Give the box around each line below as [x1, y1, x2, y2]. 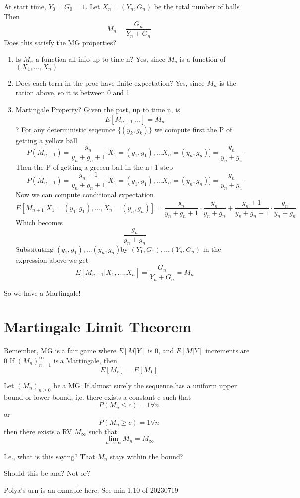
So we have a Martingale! [4, 287, 81, 298]
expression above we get [15, 254, 89, 265]
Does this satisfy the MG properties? [4, 37, 116, 47]
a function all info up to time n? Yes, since [35, 54, 166, 64]
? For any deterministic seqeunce [15, 124, 116, 134]
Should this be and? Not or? [4, 468, 90, 478]
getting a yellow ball [15, 135, 77, 145]
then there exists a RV [4, 426, 72, 436]
